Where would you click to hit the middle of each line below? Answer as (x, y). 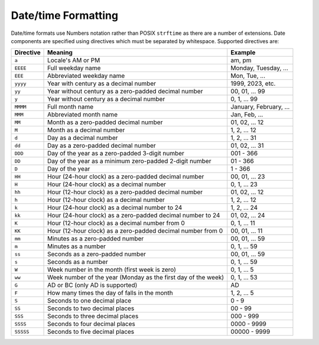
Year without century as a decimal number (106, 99)
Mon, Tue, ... (248, 76)
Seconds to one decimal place (89, 301)
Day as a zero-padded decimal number (102, 146)
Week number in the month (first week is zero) (112, 270)
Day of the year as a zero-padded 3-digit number (116, 154)
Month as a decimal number (86, 130)
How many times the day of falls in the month (110, 293)
